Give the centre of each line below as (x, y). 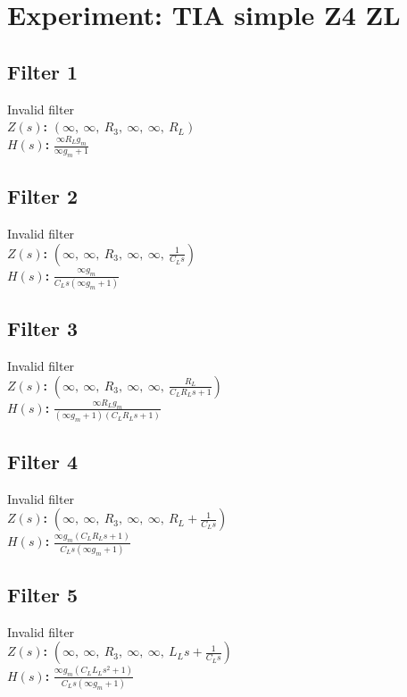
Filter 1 (43, 71)
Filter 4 (43, 461)
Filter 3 (43, 328)
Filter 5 (43, 594)
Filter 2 (43, 196)
